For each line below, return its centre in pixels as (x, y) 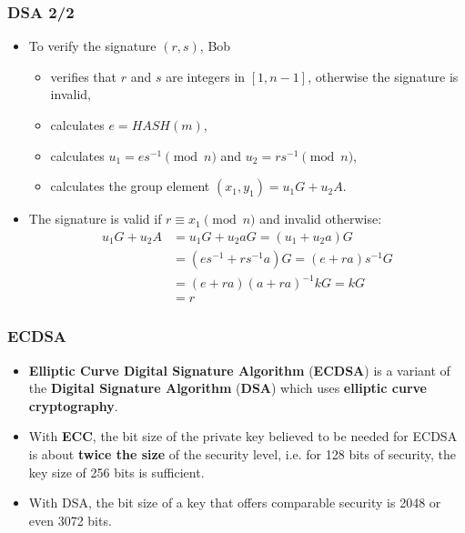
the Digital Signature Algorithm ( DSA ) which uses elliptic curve (227, 388)
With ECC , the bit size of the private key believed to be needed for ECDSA (243, 436)
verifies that (84, 76)
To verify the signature (92, 46)
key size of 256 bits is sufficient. (116, 472)
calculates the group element (130, 186)
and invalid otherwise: (321, 219)
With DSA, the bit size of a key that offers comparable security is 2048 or (235, 503)
